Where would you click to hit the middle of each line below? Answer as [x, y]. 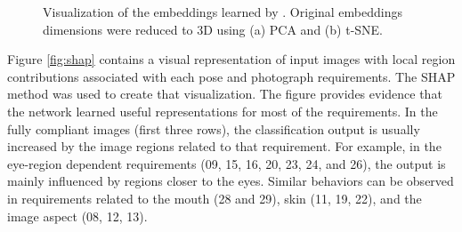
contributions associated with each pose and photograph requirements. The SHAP [231, 76]
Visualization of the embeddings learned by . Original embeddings [223, 12]
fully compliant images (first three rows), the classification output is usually [214, 128]
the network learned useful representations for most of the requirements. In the [223, 111]
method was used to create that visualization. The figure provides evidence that [225, 94]
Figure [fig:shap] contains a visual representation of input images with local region [231, 59]
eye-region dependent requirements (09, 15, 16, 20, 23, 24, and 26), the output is [227, 163]
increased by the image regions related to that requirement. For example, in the [224, 146]
